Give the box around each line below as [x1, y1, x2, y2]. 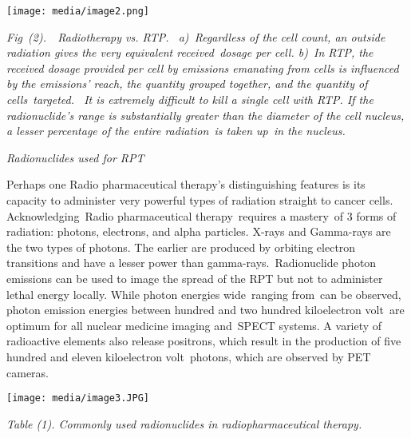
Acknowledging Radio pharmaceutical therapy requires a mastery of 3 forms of [6, 207, 397, 224]
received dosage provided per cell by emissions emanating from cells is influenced [6, 59, 399, 76]
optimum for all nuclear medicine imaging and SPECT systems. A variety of [6, 317, 382, 333]
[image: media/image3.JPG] [6, 392, 149, 404]
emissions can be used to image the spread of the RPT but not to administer [6, 269, 383, 286]
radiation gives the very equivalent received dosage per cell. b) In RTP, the [6, 44, 373, 61]
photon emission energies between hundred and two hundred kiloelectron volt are [6, 301, 405, 318]
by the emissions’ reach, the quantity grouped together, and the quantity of [6, 75, 368, 92]
